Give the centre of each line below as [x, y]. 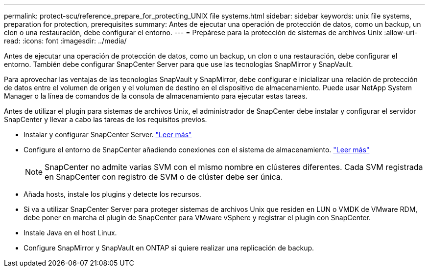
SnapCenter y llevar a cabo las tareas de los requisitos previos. [106, 119]
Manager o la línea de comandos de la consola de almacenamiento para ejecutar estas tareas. [156, 96]
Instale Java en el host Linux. [70, 233]
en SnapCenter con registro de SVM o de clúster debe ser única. [164, 177]
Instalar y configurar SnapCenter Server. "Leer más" [108, 135]
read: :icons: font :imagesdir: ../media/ [65, 41]
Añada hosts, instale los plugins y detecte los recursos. [112, 194]
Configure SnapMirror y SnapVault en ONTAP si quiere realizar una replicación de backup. [169, 248]
